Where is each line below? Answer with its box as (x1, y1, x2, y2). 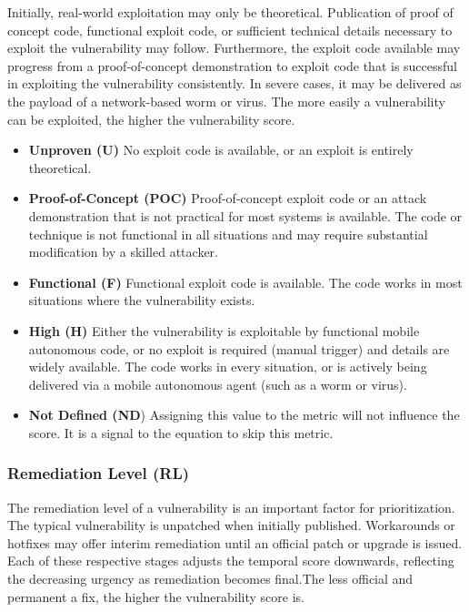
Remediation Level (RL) (7, 462, 190, 484)
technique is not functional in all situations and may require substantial (28, 224, 428, 243)
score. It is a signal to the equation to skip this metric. (28, 423, 334, 442)
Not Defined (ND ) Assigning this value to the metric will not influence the (28, 405, 460, 424)
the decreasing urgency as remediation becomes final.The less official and (7, 569, 414, 588)
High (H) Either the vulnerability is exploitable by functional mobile (28, 321, 420, 340)
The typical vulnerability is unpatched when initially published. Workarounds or (7, 515, 455, 535)
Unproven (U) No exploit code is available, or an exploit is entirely (28, 140, 414, 159)
